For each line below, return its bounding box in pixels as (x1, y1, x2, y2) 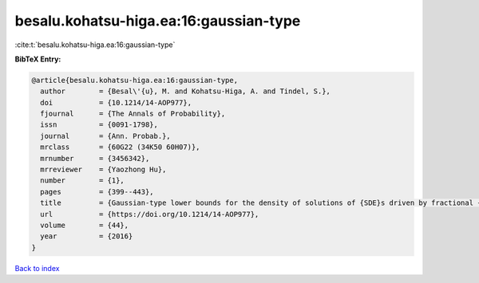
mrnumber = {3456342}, (40, 154, 150, 163)
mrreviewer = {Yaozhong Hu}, (40, 165, 167, 175)
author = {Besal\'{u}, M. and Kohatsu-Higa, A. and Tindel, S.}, (40, 87, 331, 96)
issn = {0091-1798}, (40, 120, 159, 129)
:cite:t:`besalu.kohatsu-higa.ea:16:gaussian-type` (14, 40, 176, 49)
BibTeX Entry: (14, 54, 61, 64)
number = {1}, (40, 176, 125, 185)
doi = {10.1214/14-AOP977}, (40, 98, 192, 107)
